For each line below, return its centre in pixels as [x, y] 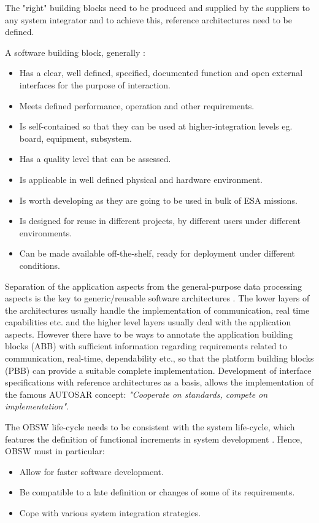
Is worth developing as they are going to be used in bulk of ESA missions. [158, 200]
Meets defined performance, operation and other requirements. [137, 105]
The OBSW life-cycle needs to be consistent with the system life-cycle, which [150, 427]
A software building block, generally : [75, 52]
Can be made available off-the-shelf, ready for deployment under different [157, 253]
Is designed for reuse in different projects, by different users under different [160, 221]
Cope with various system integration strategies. [110, 513]
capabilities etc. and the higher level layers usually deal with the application [148, 322]
